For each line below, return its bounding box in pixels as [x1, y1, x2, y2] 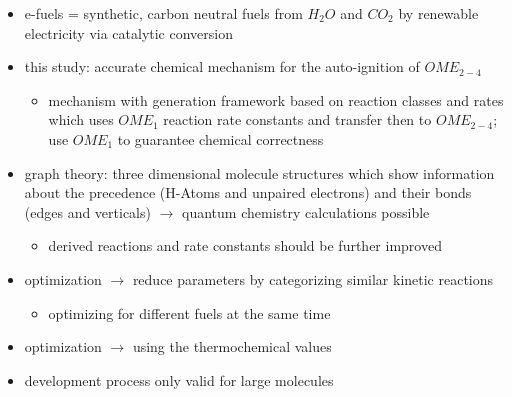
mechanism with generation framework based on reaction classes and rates [48, 89, 504, 110]
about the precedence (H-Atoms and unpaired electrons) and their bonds [24, 182, 472, 203]
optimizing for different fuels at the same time [48, 302, 331, 323]
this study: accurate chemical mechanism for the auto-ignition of [24, 56, 420, 77]
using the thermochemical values [132, 336, 332, 357]
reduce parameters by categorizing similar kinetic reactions [132, 268, 494, 289]
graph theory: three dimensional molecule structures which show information [24, 162, 495, 183]
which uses [48, 109, 114, 130]
